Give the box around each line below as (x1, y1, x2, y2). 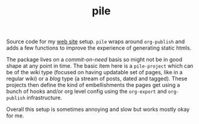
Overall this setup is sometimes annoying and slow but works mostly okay (6, 106, 190, 113)
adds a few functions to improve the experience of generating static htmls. (6, 44, 192, 52)
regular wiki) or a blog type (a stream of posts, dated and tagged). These (6, 75, 188, 82)
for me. (6, 112, 24, 119)
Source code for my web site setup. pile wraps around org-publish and (6, 38, 185, 46)
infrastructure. (27, 94, 62, 101)
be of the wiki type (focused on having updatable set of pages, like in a (6, 69, 183, 76)
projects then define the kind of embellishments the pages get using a (6, 81, 180, 89)
